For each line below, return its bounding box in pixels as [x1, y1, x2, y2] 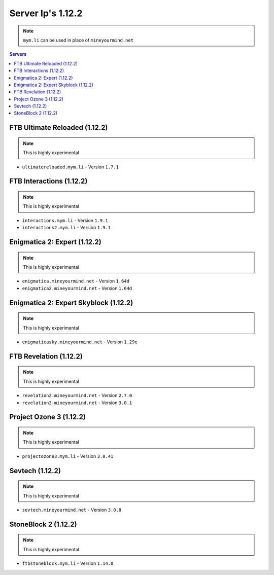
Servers [9, 51, 27, 57]
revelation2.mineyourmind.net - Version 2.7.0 [22, 392, 132, 399]
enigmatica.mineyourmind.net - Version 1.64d [22, 278, 129, 284]
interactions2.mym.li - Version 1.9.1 [22, 225, 111, 231]
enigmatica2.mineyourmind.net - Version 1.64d [22, 285, 132, 291]
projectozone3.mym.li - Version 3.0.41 [22, 453, 114, 459]
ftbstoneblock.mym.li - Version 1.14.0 [22, 560, 114, 566]
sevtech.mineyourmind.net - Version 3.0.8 [22, 507, 122, 513]
